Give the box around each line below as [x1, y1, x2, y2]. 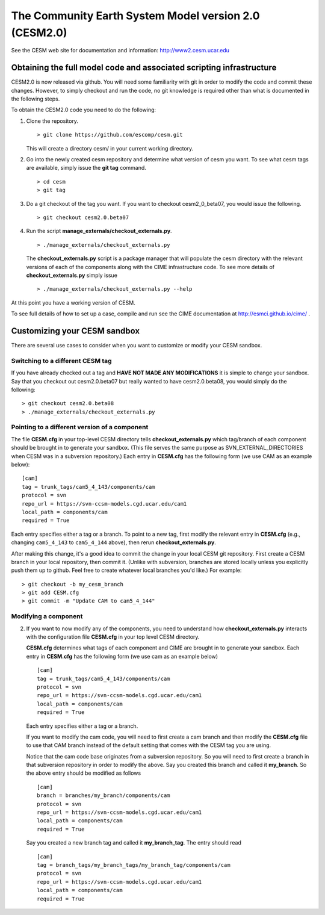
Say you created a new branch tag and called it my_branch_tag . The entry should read [26, 839, 242, 846]
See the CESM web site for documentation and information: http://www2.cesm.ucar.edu [11, 47, 230, 54]
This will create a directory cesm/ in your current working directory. [26, 144, 194, 152]
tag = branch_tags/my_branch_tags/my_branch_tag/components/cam [37, 861, 231, 868]
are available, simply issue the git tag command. [26, 164, 147, 172]
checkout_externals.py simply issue [26, 271, 117, 279]
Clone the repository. [26, 117, 78, 125]
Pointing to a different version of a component [11, 423, 149, 432]
